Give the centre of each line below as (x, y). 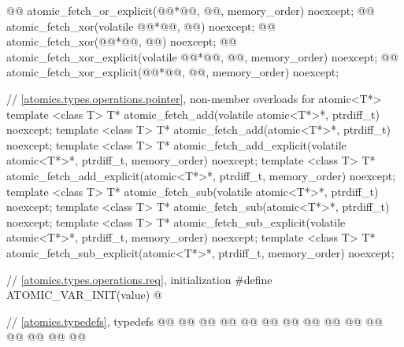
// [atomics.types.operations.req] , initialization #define (139, 279)
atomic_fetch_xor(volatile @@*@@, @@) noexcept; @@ (141, 26)
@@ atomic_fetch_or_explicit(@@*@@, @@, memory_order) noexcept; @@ (191, 10)
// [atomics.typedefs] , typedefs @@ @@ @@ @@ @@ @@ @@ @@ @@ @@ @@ (195, 321)
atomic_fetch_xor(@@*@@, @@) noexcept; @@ (122, 41)
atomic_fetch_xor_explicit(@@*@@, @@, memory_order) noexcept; (173, 72)
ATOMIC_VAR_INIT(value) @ (84, 295)
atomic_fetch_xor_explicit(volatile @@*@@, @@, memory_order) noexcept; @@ (202, 56)
